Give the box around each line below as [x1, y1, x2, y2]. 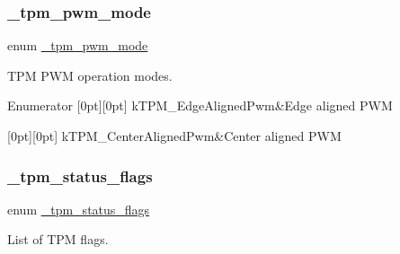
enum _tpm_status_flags [7, 199, 150, 218]
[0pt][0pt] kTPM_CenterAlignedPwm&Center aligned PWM [7, 127, 342, 145]
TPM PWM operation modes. [7, 66, 173, 84]
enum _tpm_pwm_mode [7, 36, 148, 55]
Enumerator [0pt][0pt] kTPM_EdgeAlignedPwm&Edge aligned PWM [7, 96, 393, 115]
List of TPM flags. [7, 230, 109, 249]
